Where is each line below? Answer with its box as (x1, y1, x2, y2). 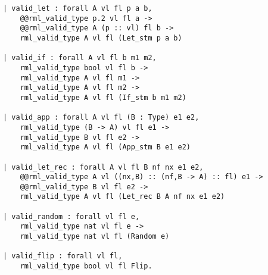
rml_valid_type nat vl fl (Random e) (20, 232, 170, 241)
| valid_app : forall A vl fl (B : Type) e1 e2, (3, 113, 200, 122)
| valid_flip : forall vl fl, (3, 252, 123, 261)
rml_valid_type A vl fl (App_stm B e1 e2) (20, 143, 191, 152)
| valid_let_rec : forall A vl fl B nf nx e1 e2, (3, 162, 204, 171)
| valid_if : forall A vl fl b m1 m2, (3, 54, 157, 62)
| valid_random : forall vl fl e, (3, 212, 140, 221)
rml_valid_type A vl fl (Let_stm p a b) (20, 33, 182, 42)
